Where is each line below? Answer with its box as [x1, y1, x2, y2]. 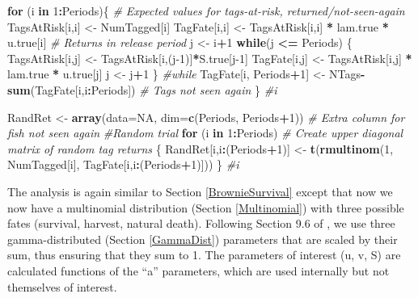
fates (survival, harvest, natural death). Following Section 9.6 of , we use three [7, 215, 395, 232]
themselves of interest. [7, 278, 117, 295]
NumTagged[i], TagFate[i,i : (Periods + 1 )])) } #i [7, 156, 239, 173]
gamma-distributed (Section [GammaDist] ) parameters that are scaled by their [7, 230, 398, 247]
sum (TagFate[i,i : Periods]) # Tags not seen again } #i [7, 81, 277, 98]
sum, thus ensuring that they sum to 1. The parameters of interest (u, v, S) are [7, 246, 401, 263]
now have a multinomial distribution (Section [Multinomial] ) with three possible [7, 199, 404, 216]
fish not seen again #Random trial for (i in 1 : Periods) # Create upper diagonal [7, 124, 403, 141]
